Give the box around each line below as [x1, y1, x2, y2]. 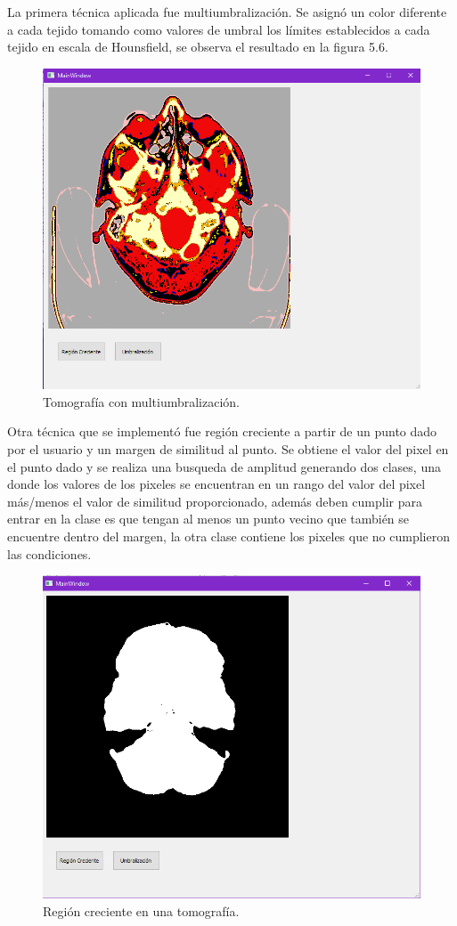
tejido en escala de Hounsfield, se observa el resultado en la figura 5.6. [7, 37, 388, 56]
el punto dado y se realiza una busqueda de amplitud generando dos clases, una [7, 457, 441, 475]
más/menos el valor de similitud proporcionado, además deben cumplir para [7, 491, 423, 510]
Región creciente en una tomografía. [43, 901, 240, 920]
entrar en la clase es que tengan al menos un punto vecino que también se [7, 509, 410, 528]
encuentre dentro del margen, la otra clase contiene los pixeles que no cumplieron [7, 526, 450, 545]
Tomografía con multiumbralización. [43, 392, 240, 410]
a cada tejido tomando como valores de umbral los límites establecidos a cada [7, 20, 430, 38]
